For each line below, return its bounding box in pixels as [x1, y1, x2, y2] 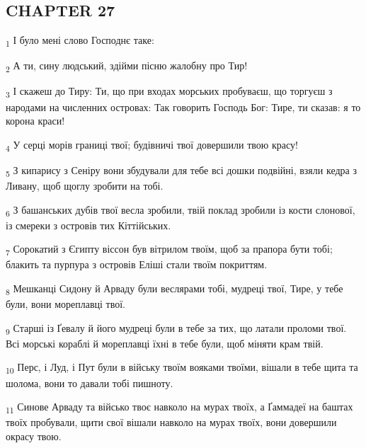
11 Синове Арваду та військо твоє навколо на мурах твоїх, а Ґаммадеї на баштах [6, 399, 353, 415]
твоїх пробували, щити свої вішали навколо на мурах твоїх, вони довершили [6, 415, 337, 430]
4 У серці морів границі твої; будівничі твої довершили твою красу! [6, 137, 298, 154]
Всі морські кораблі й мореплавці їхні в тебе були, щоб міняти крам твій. [6, 335, 324, 350]
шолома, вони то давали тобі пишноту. [6, 375, 173, 390]
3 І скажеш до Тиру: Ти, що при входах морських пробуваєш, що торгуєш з [6, 84, 333, 100]
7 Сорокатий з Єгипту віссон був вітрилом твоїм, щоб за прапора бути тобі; [6, 241, 333, 258]
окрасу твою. [6, 428, 62, 443]
